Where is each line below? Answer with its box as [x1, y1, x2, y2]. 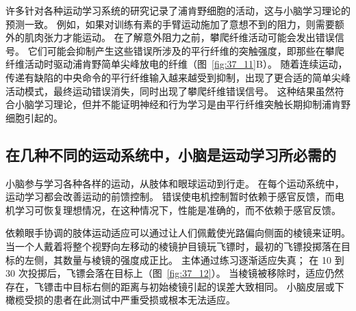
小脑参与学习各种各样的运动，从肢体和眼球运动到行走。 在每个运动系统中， [5, 176, 344, 190]
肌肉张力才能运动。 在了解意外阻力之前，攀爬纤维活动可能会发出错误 [24, 30, 335, 44]
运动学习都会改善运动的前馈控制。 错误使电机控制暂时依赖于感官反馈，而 [5, 189, 335, 204]
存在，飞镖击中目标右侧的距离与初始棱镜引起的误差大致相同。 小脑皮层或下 [5, 279, 344, 293]
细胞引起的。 [5, 110, 63, 124]
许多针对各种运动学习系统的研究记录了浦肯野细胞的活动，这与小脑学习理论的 [5, 3, 351, 17]
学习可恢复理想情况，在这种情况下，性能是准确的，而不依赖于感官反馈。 [14, 202, 341, 217]
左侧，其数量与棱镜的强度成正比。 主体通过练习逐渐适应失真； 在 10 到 [24, 252, 344, 267]
